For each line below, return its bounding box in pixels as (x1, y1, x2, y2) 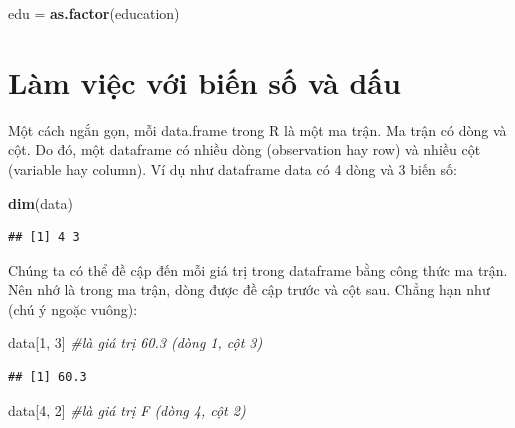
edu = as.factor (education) (8, 3, 180, 23)
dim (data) (8, 192, 73, 213)
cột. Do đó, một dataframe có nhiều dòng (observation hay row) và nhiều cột (8, 139, 481, 160)
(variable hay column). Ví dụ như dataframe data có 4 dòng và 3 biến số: (8, 158, 457, 179)
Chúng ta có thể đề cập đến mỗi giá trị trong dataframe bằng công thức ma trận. (8, 259, 508, 280)
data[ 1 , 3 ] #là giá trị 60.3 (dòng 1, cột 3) (8, 332, 263, 353)
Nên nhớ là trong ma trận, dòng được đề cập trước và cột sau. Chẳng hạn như (8, 279, 490, 300)
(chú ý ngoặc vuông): (8, 298, 138, 319)
